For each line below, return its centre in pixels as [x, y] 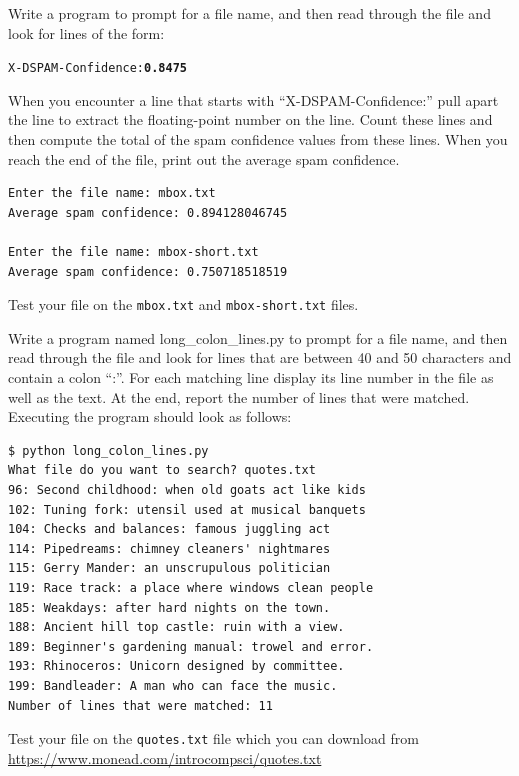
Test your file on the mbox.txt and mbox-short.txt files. [183, 304]
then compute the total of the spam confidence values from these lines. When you [258, 139]
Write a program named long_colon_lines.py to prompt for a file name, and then [258, 337]
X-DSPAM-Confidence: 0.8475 [97, 68]
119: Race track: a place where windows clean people [191, 587]
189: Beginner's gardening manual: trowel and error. [191, 646]
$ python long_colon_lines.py [108, 450]
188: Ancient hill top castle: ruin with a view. [176, 627]
